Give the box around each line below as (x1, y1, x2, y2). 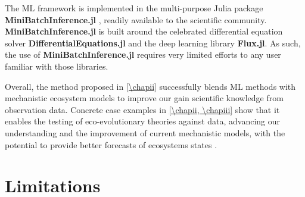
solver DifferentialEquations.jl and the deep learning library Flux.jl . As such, (5, 36, 301, 49)
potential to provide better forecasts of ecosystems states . (5, 138, 217, 151)
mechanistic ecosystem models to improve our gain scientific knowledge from (5, 92, 284, 104)
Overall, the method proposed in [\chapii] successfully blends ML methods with (5, 80, 296, 92)
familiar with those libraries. (5, 60, 108, 72)
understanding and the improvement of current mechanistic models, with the (5, 126, 285, 139)
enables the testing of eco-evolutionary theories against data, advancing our (5, 115, 281, 127)
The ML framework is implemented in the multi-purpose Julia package (5, 2, 263, 14)
